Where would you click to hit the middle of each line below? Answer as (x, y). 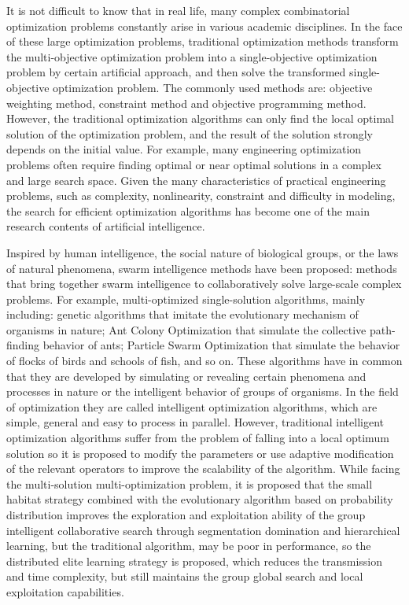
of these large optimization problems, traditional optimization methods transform (203, 41)
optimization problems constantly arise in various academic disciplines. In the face (204, 26)
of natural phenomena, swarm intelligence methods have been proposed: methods (202, 268)
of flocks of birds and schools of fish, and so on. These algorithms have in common (204, 361)
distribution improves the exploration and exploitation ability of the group (186, 515)
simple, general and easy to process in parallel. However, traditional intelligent (195, 422)
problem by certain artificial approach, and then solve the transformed (176, 72)
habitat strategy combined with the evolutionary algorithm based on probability (200, 499)
